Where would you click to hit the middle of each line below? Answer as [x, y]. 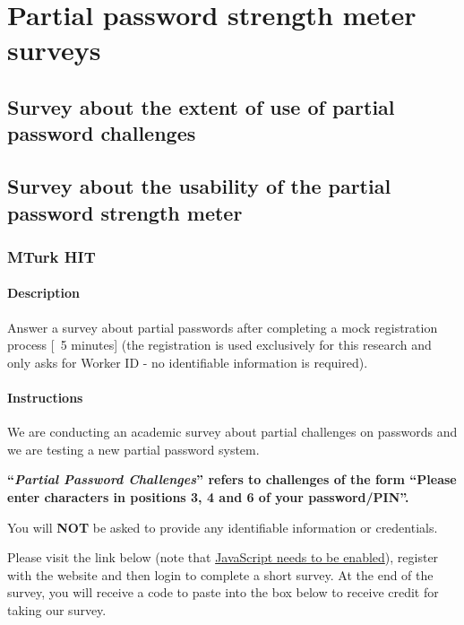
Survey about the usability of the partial [199, 186]
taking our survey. [57, 609]
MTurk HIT [52, 256]
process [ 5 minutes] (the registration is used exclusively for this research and [219, 345]
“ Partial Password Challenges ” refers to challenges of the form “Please [232, 479]
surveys [54, 50]
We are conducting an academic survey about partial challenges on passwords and [232, 432]
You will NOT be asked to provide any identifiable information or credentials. [223, 527]
